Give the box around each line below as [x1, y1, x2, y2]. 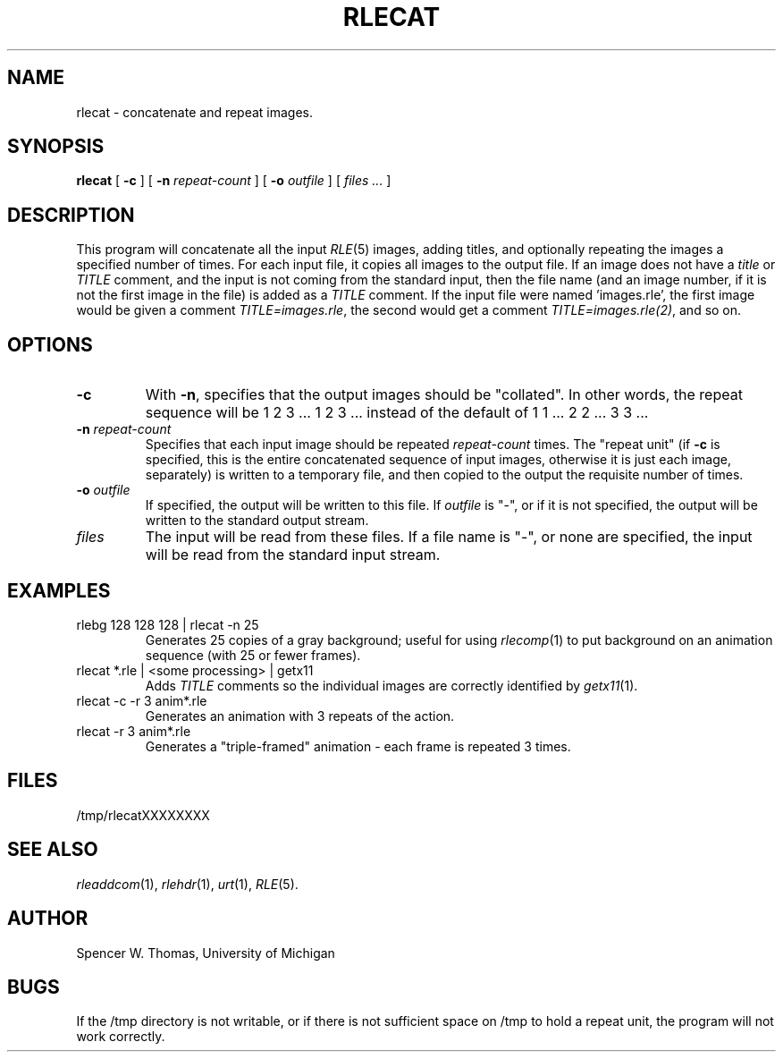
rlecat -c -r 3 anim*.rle [76, 692, 207, 708]
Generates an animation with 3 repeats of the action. [145, 707, 455, 724]
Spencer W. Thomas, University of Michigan [76, 945, 335, 961]
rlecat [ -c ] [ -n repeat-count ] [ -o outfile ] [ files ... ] [76, 173, 391, 189]
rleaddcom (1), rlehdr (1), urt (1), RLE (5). [76, 876, 299, 892]
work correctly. [76, 1029, 165, 1045]
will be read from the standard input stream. [145, 546, 441, 564]
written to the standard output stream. [145, 513, 369, 529]
